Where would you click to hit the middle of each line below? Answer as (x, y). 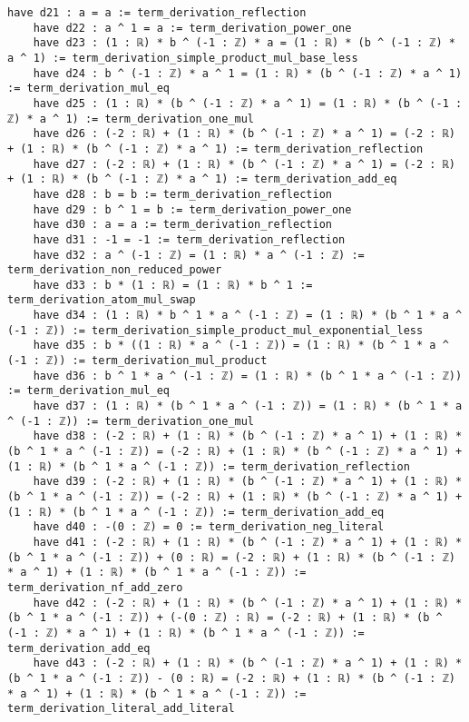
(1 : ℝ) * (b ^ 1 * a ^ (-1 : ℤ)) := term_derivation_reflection (209, 466)
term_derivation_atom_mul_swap (102, 300)
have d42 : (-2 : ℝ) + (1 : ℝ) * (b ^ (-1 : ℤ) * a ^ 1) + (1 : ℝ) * (248, 603)
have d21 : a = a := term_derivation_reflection (157, 13)
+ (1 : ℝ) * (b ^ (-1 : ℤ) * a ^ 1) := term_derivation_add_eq (202, 179)
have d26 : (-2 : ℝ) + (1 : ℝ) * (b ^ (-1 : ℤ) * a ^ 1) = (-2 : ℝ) (244, 134)
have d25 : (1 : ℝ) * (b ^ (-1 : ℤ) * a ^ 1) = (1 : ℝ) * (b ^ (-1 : (248, 103)
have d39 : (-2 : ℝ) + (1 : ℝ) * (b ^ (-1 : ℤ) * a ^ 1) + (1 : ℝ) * (248, 482)
